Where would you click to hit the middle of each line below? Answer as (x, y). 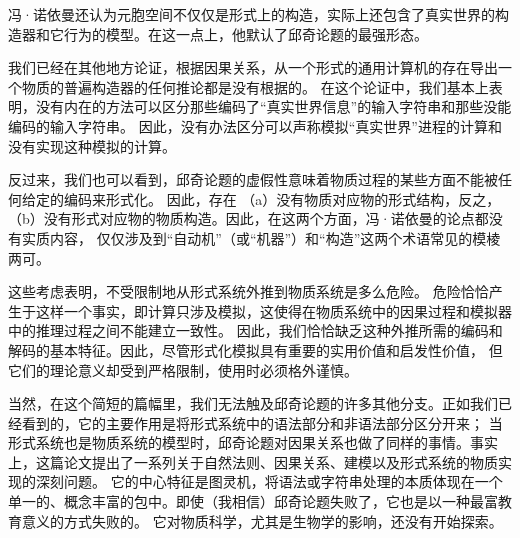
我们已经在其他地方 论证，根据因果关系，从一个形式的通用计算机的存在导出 (253, 67)
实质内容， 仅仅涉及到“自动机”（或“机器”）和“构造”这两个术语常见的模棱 (261, 237)
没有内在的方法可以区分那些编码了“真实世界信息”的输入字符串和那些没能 (273, 106)
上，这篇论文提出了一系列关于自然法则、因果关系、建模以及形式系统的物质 (253, 461)
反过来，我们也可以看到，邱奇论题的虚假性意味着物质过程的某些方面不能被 (253, 179)
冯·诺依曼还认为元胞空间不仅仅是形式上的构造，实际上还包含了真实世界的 (251, 14)
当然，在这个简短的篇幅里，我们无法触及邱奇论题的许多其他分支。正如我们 (253, 403)
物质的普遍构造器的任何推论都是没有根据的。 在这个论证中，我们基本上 (255, 86)
